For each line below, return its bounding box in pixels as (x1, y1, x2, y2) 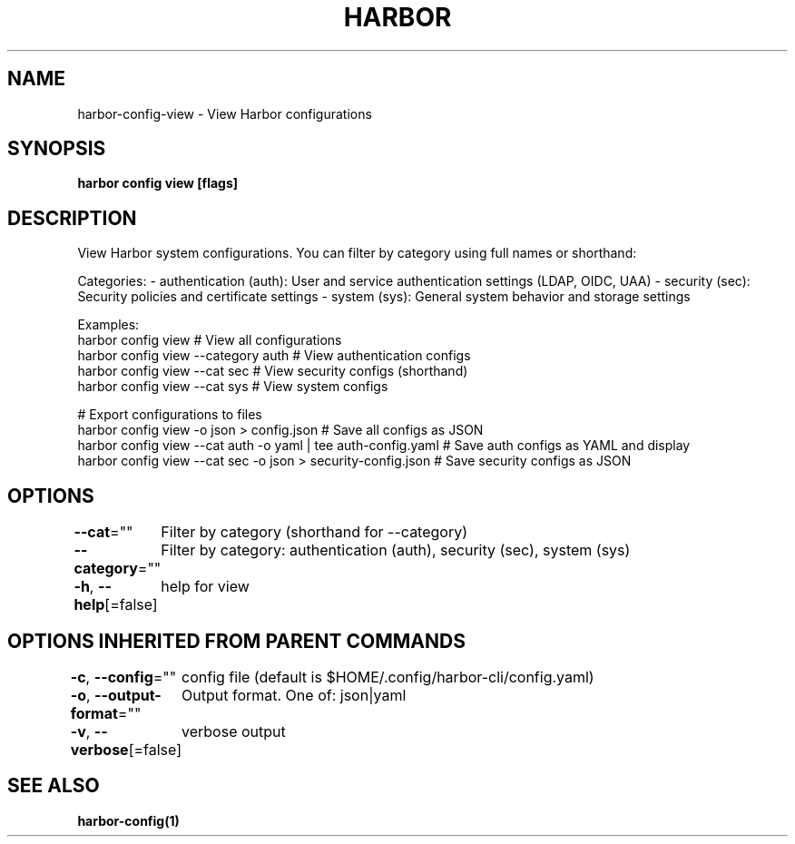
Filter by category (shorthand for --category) (161, 523, 468, 542)
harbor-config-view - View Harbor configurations (77, 105, 372, 122)
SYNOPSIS (7, 137, 106, 161)
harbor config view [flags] (77, 175, 239, 191)
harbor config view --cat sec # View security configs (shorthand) (77, 363, 468, 379)
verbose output (182, 721, 286, 741)
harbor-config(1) (77, 812, 180, 829)
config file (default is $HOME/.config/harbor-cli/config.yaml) (182, 667, 594, 686)
